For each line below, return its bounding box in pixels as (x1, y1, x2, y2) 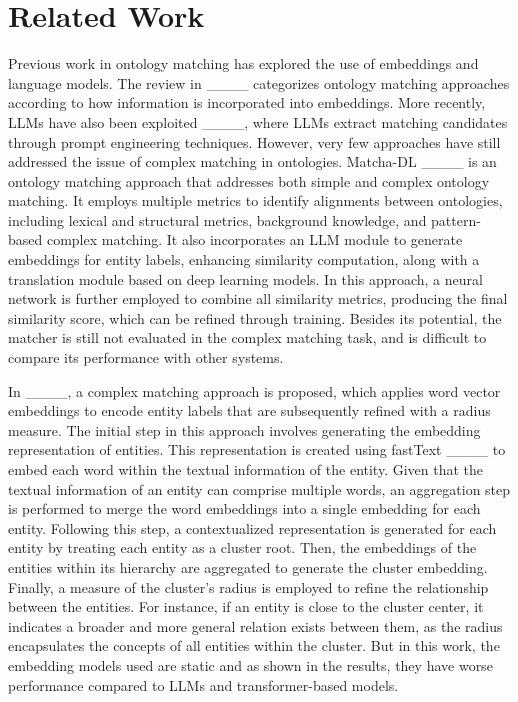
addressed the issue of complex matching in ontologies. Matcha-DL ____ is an (8, 151, 497, 172)
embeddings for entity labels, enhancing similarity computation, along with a (8, 249, 480, 270)
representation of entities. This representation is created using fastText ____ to (8, 439, 506, 460)
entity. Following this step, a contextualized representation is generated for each (8, 517, 497, 538)
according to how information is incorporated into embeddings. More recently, (8, 92, 486, 113)
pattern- (431, 209, 481, 230)
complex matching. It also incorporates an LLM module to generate (46, 229, 463, 250)
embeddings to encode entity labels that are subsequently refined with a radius (8, 400, 491, 421)
